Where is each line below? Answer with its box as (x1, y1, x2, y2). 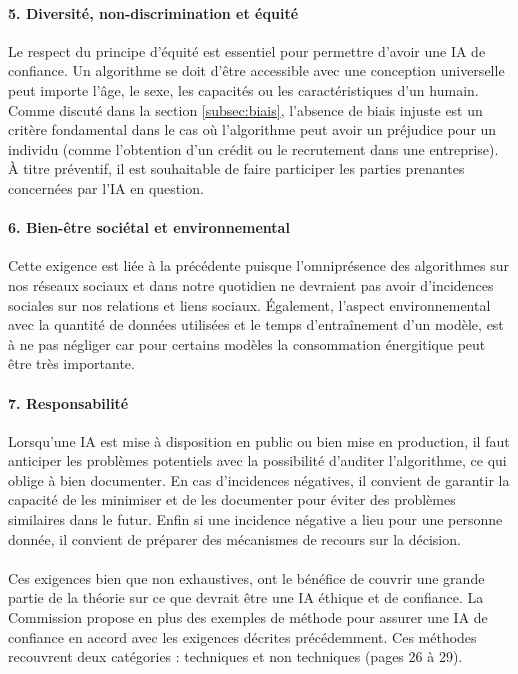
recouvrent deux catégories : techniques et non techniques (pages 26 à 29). (8, 646, 463, 667)
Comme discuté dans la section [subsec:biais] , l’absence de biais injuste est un (8, 99, 483, 120)
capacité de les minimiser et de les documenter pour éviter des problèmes (8, 489, 456, 510)
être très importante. (8, 353, 135, 374)
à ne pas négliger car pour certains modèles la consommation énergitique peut (8, 333, 486, 354)
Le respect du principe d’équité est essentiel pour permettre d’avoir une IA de (8, 40, 486, 61)
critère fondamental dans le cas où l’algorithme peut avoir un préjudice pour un (8, 119, 497, 140)
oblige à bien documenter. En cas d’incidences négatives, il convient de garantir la (8, 469, 510, 490)
